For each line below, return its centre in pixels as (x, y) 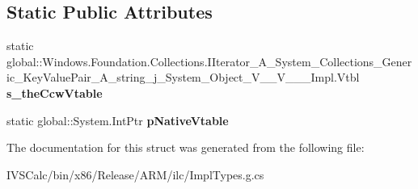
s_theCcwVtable (55, 92)
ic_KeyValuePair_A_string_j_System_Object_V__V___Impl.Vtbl (183, 77)
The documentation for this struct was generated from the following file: (186, 147)
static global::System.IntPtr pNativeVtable (118, 120)
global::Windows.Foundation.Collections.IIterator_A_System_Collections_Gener (209, 61)
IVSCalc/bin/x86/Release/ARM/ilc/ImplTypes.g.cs (135, 174)
